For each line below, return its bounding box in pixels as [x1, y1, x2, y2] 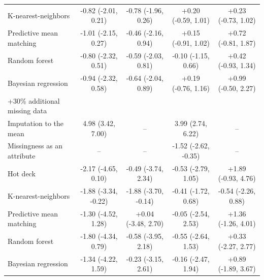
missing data [8, 105, 47, 116]
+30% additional [8, 95, 60, 106]
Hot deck [8, 168, 36, 178]
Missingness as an [8, 140, 63, 151]
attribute [8, 150, 36, 161]
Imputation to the [8, 117, 64, 128]
